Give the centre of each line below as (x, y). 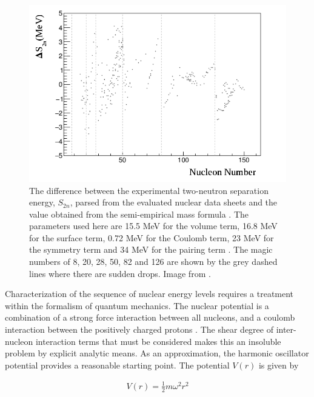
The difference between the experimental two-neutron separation (149, 190)
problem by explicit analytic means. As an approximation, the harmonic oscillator (157, 353)
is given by (279, 365)
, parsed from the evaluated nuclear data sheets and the (174, 202)
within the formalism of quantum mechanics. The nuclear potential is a (137, 305)
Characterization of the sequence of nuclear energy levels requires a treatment (149, 294)
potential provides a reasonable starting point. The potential (117, 365)
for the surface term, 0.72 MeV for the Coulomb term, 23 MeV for (152, 237)
